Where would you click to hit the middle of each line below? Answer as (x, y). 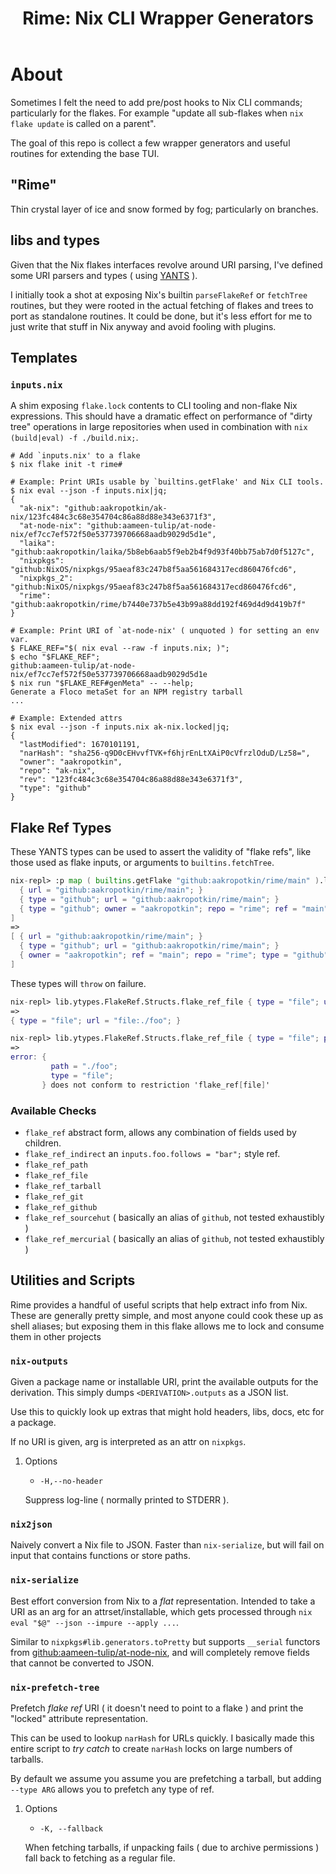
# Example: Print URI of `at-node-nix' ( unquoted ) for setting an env (165, 631)
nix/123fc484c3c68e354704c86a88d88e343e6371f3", (113, 517)
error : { (28, 1057)
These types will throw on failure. (78, 983)
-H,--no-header (71, 1482)
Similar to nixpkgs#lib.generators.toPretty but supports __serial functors (165, 1641)
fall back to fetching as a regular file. (100, 1858)
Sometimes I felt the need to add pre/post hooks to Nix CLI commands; (156, 102)
